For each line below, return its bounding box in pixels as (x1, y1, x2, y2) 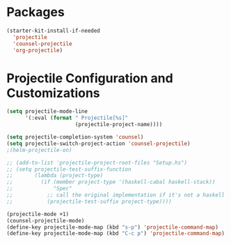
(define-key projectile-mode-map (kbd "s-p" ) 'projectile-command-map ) (6, 224, 218, 231)
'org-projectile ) (13, 47, 63, 54)
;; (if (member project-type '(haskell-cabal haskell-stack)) (6, 178, 216, 185)
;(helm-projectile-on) (6, 146, 72, 153)
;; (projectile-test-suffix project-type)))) (6, 198, 172, 205)
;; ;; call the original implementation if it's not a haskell (6, 192, 225, 199)
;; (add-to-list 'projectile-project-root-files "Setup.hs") (6, 159, 188, 166)
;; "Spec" (6, 185, 72, 192)
